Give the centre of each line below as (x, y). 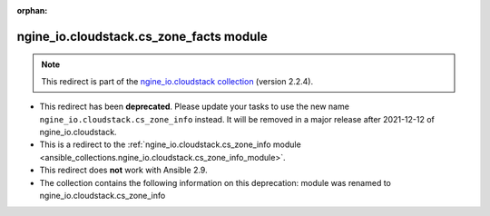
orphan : (32, 10)
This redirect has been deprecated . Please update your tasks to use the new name (194, 107)
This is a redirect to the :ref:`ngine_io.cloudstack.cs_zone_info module (170, 144)
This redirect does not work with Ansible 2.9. (123, 170)
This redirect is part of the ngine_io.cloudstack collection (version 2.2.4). (177, 81)
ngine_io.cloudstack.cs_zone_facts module (142, 36)
